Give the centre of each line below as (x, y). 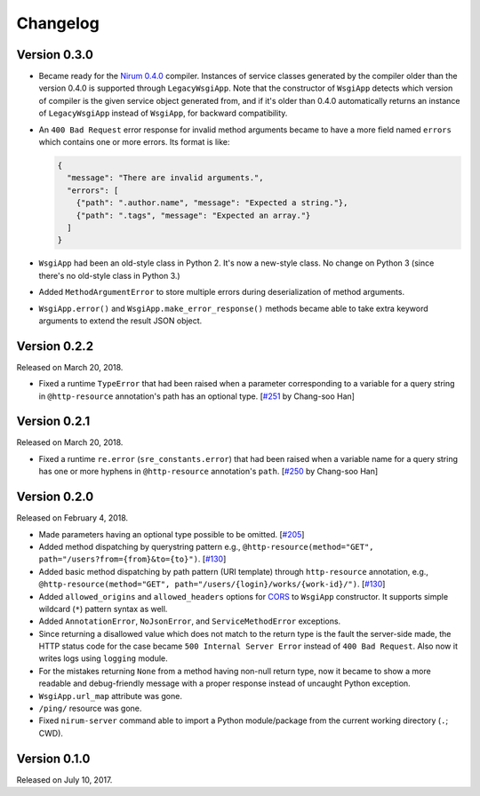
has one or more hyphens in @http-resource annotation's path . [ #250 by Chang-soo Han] (208, 472)
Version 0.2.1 (53, 422)
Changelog (58, 23)
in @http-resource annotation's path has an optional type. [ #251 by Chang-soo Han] (197, 396)
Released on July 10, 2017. (64, 780)
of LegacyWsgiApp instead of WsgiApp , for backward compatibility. (163, 113)
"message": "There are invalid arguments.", (165, 178)
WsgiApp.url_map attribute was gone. (110, 696)
